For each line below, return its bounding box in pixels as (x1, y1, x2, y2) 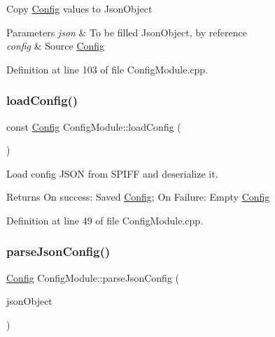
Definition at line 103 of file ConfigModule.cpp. (6, 62, 209, 76)
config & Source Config (6, 38, 105, 53)
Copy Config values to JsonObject (6, 1, 153, 15)
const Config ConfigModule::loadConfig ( (6, 119, 181, 134)
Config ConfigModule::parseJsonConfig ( (6, 270, 179, 285)
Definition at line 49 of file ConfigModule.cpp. (6, 213, 204, 227)
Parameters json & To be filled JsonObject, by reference (6, 24, 247, 39)
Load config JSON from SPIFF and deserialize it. (6, 166, 218, 180)
